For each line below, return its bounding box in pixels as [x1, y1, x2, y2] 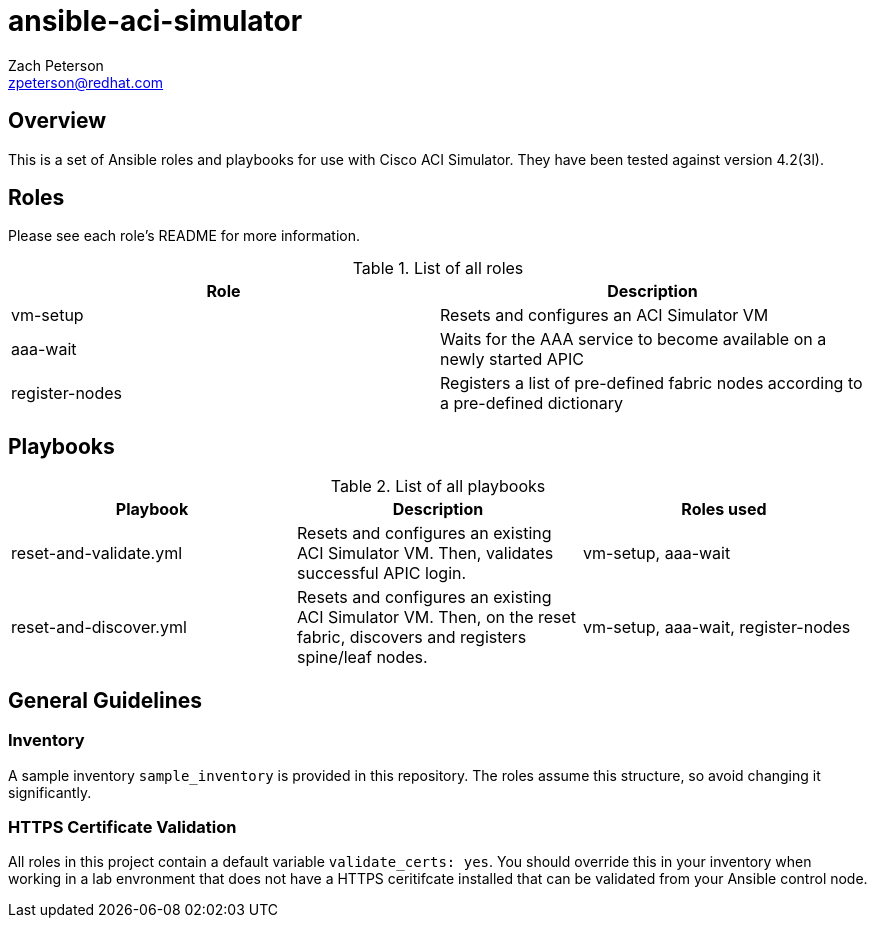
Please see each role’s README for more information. [8, 227, 361, 245]
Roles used [681, 499, 767, 520]
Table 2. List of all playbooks [330, 476, 546, 497]
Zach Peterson [8, 56, 104, 74]
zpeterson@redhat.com [8, 73, 164, 91]
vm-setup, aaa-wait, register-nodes [582, 617, 851, 638]
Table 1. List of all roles [352, 258, 524, 279]
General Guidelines [8, 687, 202, 713]
